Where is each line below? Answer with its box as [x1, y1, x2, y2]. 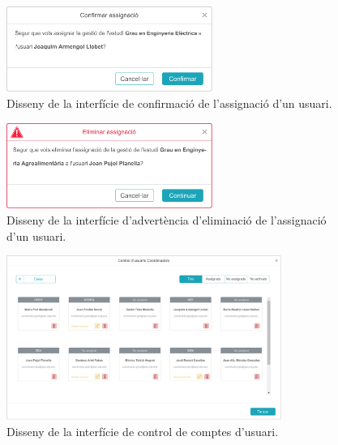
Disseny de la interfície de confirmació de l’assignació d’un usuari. [6, 95, 332, 112]
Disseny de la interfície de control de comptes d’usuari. [6, 422, 279, 439]
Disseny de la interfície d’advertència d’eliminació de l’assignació [6, 212, 327, 229]
